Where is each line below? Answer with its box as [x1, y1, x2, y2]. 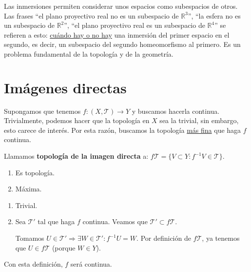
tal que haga [38, 216, 75, 227]
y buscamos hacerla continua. [132, 105, 220, 116]
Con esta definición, [4, 259, 63, 269]
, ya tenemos [202, 233, 240, 243]
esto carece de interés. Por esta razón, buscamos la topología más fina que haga [4, 125, 241, 135]
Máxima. [15, 184, 42, 194]
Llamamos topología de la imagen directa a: [4, 151, 149, 161]
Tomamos [15, 233, 44, 243]
